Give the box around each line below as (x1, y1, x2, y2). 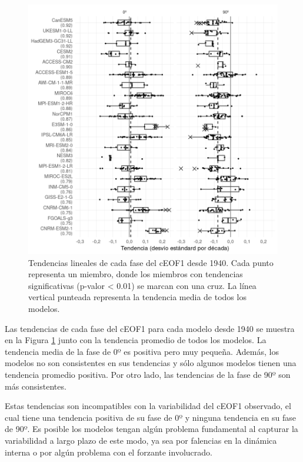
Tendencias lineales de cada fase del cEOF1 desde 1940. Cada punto (28, 256, 274, 268)
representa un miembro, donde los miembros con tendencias (28, 268, 243, 280)
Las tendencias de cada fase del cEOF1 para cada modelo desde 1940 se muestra (5, 322, 295, 334)
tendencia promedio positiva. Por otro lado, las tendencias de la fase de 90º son (5, 368, 291, 380)
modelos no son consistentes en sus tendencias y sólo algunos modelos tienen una (5, 357, 297, 369)
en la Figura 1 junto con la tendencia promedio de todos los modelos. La (5, 334, 267, 346)
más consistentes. (5, 380, 66, 392)
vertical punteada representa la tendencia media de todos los (28, 291, 247, 303)
